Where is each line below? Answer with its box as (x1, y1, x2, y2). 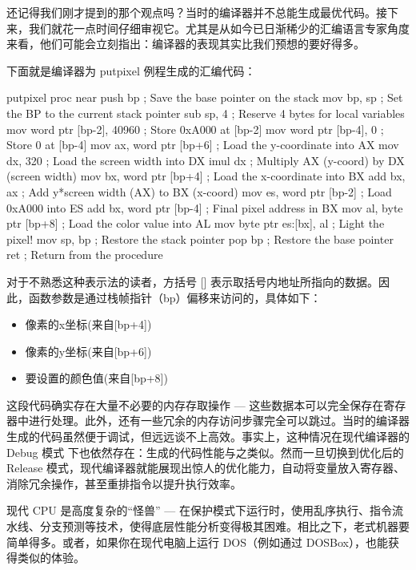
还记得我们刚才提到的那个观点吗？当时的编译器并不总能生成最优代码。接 (6, 4, 387, 20)
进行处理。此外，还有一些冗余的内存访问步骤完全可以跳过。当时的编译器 (28, 412, 410, 429)
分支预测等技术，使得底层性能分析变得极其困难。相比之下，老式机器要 (39, 518, 410, 535)
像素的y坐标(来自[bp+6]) (25, 342, 152, 359)
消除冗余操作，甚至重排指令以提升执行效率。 (6, 475, 242, 491)
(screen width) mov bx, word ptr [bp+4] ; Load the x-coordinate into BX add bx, (6, 168, 406, 184)
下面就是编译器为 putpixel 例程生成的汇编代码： (6, 62, 256, 79)
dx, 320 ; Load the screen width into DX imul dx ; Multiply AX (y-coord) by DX (6, 152, 405, 168)
